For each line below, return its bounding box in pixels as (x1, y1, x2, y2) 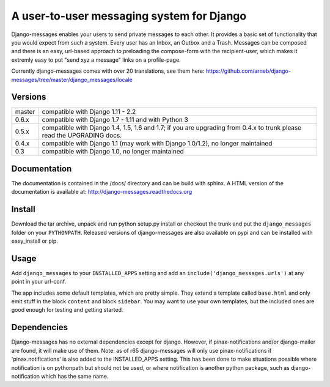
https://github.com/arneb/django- (205, 67, 291, 75)
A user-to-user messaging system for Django (11, 9, 247, 23)
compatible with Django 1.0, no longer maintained (42, 147, 185, 156)
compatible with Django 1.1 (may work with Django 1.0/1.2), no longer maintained (42, 139, 273, 148)
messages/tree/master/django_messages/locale (11, 76, 133, 83)
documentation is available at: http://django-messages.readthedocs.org (11, 188, 193, 196)
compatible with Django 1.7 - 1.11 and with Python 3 (42, 116, 189, 124)
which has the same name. (40, 372, 109, 380)
